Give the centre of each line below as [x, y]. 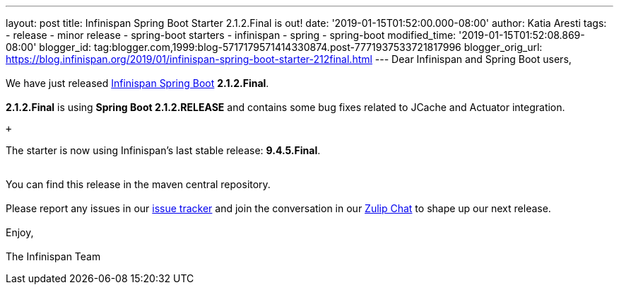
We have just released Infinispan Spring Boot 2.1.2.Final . [137, 83]
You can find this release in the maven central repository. [138, 184]
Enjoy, [20, 232]
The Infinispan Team [53, 256]
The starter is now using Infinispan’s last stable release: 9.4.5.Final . [163, 150]
